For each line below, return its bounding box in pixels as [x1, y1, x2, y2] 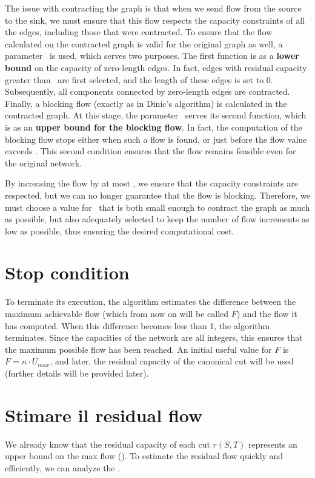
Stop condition [5, 260, 130, 285]
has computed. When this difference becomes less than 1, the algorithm [5, 319, 270, 332]
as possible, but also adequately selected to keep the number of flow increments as [5, 213, 310, 225]
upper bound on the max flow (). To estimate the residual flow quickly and [5, 449, 283, 462]
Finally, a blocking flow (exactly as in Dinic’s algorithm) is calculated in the [5, 97, 287, 109]
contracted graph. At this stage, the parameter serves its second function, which [5, 109, 307, 121]
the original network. [5, 156, 82, 169]
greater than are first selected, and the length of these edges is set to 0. [5, 73, 273, 86]
